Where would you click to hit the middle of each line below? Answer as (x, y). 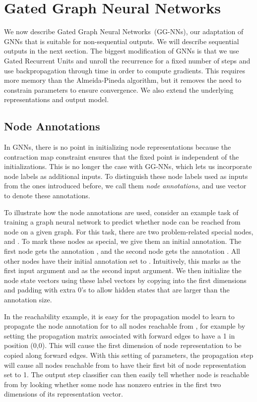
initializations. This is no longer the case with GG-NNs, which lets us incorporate (128, 166)
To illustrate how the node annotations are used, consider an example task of (121, 212)
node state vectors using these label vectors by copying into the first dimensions (125, 280)
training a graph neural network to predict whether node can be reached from (122, 222)
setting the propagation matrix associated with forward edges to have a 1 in (120, 335)
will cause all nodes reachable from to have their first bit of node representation (125, 365)
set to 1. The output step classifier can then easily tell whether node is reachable (127, 374)
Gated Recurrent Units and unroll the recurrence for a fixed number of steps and (127, 60)
